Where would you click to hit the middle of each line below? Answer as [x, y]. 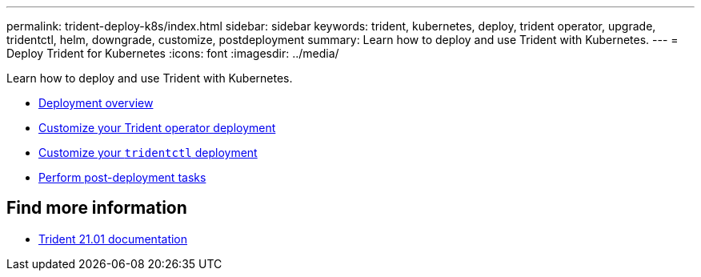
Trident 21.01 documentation [113, 239]
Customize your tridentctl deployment [148, 153]
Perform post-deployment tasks [122, 177]
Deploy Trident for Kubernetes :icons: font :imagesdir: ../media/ [173, 53]
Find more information [97, 208]
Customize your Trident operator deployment [157, 128]
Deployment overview [96, 103]
